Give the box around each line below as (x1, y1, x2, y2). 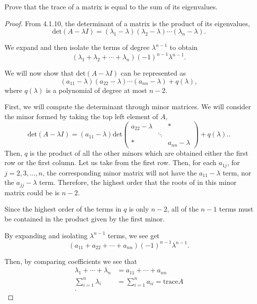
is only (128, 204, 149, 214)
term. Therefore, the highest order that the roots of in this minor (39, 177, 237, 187)
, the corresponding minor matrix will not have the (43, 167, 197, 177)
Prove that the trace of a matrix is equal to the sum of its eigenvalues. (4, 1, 218, 11)
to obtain (170, 42, 198, 52)
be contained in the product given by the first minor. (4, 214, 165, 223)
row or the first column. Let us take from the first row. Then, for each (4, 157, 216, 168)
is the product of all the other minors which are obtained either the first (30, 147, 249, 158)
